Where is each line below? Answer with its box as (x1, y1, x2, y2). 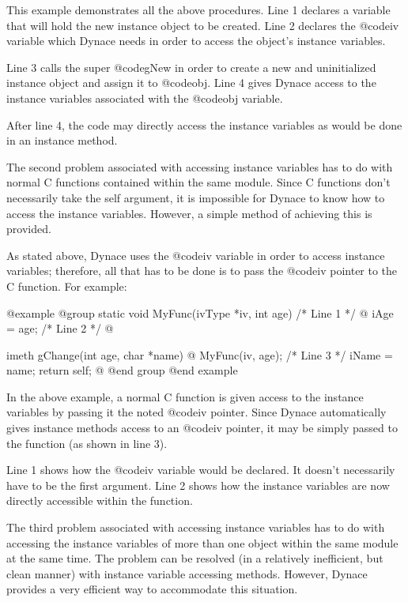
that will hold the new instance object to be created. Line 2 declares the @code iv (6, 17, 399, 33)
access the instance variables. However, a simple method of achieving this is (6, 205, 372, 221)
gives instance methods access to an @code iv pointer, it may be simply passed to (6, 420, 398, 436)
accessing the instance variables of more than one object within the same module (6, 534, 399, 551)
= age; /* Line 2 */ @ (6, 320, 114, 337)
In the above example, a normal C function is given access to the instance (6, 388, 364, 404)
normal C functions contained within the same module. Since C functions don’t (6, 174, 391, 190)
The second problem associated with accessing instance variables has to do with (6, 158, 393, 175)
